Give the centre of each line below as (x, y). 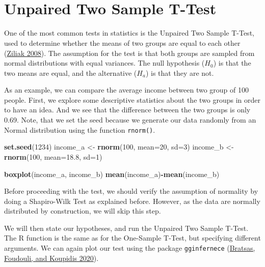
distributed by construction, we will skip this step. (83, 211)
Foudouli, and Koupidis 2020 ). (51, 258)
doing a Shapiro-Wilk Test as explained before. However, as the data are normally (132, 201)
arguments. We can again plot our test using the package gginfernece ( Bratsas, (130, 248)
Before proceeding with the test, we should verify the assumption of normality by (131, 191)
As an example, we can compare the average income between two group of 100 (126, 90)
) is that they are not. (180, 72)
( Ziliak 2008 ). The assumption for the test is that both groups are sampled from (129, 53)
